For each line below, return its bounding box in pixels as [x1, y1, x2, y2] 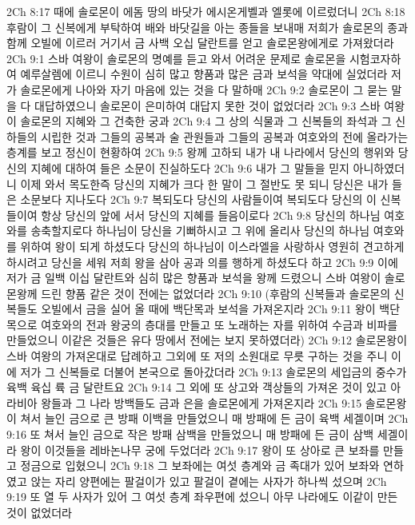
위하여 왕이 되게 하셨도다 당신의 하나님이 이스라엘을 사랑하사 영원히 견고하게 [20, 237, 405, 254]
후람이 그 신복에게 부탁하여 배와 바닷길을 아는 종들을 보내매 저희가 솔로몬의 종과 [6, 18, 409, 35]
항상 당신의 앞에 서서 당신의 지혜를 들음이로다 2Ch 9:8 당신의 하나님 [41, 206, 381, 223]
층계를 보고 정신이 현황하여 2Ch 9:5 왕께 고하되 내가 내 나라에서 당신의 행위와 [6, 144, 395, 161]
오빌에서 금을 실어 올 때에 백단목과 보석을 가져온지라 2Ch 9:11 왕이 [41, 300, 376, 317]
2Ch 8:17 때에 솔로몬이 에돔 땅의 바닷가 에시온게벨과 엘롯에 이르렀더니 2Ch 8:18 [6, 3, 405, 19]
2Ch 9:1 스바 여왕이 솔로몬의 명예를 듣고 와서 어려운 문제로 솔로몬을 [6, 50, 346, 66]
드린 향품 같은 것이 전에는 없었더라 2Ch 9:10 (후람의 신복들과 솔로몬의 [41, 284, 391, 301]
